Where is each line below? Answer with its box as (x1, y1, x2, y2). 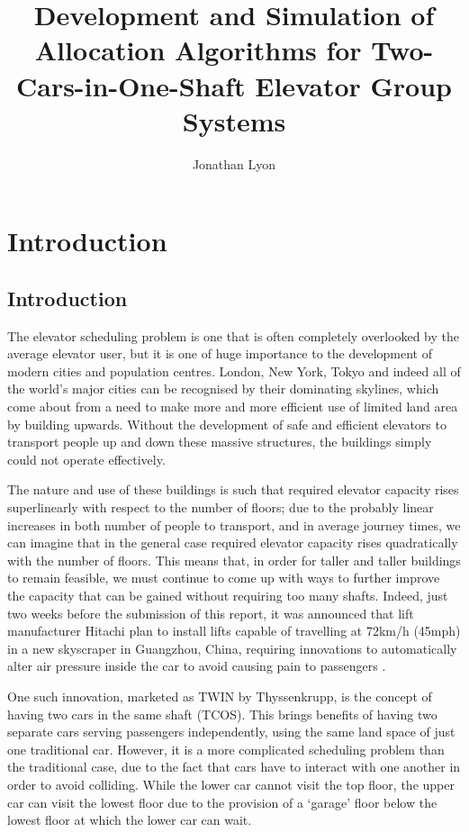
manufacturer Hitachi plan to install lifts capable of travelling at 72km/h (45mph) (7, 621, 461, 640)
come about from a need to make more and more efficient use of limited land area (7, 397, 458, 416)
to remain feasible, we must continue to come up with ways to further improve (7, 568, 440, 587)
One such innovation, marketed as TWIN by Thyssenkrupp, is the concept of (7, 686, 432, 705)
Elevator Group (255, 67, 453, 104)
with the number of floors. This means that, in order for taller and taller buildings (7, 550, 461, 569)
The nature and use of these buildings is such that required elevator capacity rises (7, 480, 459, 499)
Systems (182, 102, 286, 139)
